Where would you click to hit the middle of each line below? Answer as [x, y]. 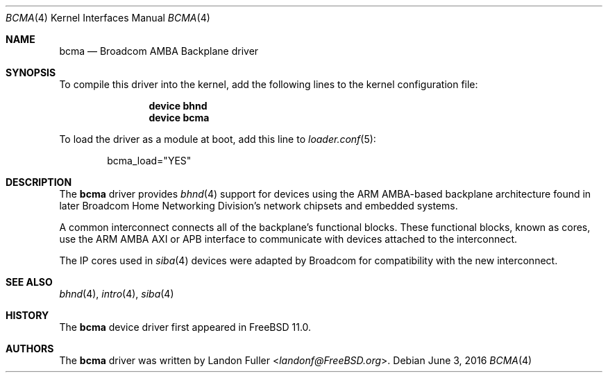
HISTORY [27, 315]
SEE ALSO [29, 282]
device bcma [179, 118]
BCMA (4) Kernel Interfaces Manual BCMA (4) [108, 18]
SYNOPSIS [31, 72]
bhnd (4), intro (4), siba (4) [117, 294]
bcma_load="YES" [149, 161]
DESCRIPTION [39, 182]
